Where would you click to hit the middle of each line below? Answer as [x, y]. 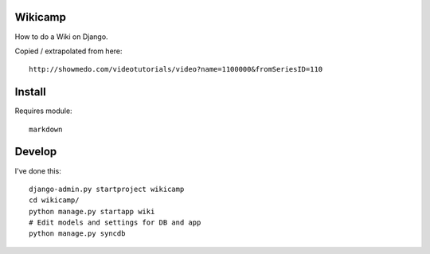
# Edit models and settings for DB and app [115, 223]
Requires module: [43, 111]
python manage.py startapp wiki [92, 211]
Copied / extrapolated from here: [68, 51]
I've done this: [38, 170]
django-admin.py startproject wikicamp [107, 189]
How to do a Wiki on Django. [61, 37]
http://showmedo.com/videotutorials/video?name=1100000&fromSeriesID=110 [176, 69]
